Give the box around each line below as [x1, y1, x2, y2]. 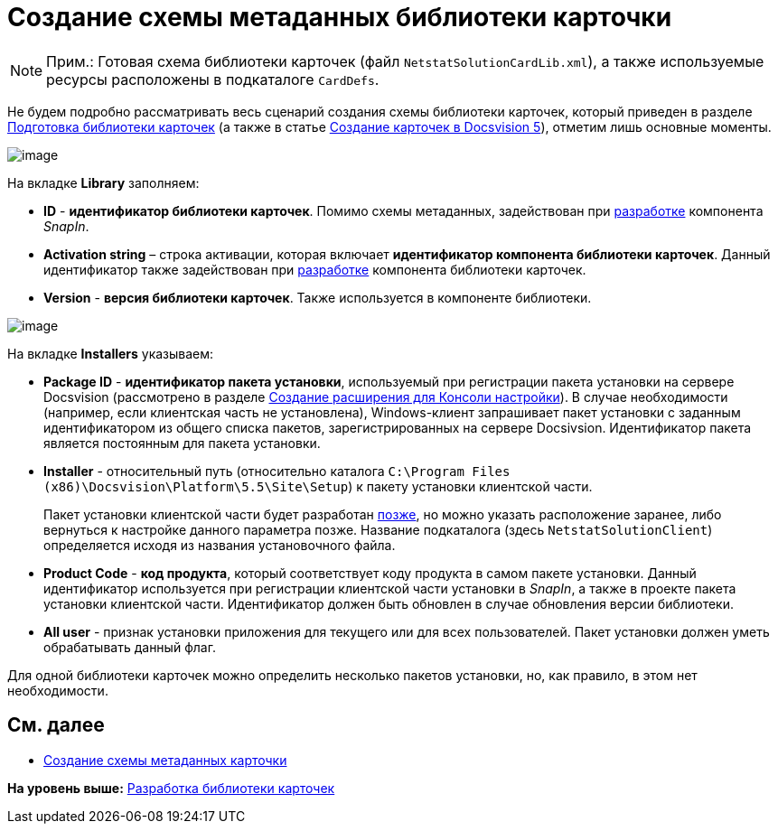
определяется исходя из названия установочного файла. [43, 537, 396, 553]
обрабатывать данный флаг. [43, 639, 216, 655]
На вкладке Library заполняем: [7, 174, 200, 191]
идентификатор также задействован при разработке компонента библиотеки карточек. [43, 261, 586, 277]
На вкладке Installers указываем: [7, 345, 214, 361]
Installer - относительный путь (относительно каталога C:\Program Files [43, 462, 511, 479]
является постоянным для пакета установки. [43, 434, 321, 451]
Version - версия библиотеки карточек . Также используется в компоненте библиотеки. [43, 289, 592, 305]
